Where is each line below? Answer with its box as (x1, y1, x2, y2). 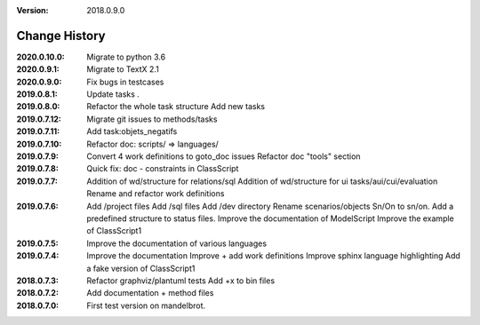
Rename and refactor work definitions (86, 188, 225, 199)
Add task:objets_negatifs (86, 126, 178, 137)
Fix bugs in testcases (86, 76, 164, 87)
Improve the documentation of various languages (86, 238, 267, 249)
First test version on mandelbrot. (86, 300, 206, 311)
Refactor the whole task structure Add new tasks (86, 101, 266, 112)
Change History (16, 28, 106, 44)
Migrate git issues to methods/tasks (86, 114, 218, 124)
